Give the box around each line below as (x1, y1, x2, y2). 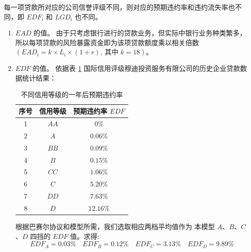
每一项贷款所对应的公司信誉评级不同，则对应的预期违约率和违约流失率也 (4, 2, 235, 12)
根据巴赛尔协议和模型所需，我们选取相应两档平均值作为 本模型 (15, 221, 215, 231)
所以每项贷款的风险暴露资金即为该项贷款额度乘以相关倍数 (15, 37, 199, 47)
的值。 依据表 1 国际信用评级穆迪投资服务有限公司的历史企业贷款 (33, 63, 240, 73)
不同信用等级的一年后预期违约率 (20, 89, 123, 99)
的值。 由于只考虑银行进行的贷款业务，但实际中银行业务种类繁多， (33, 28, 247, 38)
